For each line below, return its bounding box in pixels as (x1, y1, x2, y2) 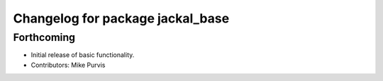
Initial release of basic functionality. (30, 51, 135, 59)
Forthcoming (13, 31, 76, 44)
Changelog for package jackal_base (13, 11, 230, 26)
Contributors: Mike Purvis (30, 61, 106, 69)
